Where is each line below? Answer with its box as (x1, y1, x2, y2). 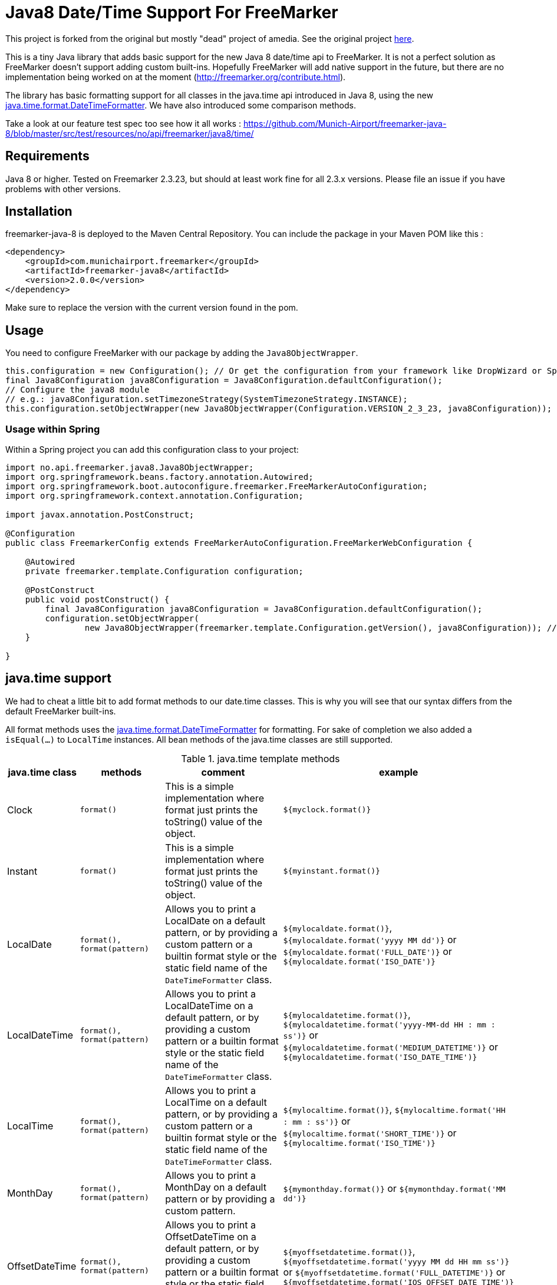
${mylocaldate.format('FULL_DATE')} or (283, 945, 452, 958)
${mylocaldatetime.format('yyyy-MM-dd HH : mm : (283, 1020, 496, 1029)
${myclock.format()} (283, 805, 371, 815)
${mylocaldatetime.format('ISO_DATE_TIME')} (283, 1052, 477, 1062)
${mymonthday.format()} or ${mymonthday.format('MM (283, 1182, 506, 1195)
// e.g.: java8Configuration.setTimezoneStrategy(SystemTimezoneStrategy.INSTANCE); (5, 394, 408, 404)
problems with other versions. (5, 183, 121, 194)
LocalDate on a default (165, 914, 266, 927)
